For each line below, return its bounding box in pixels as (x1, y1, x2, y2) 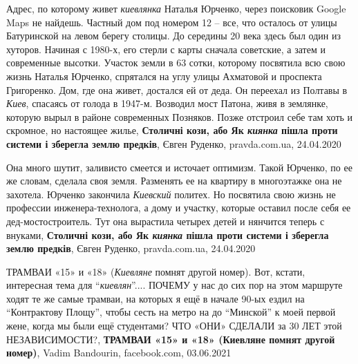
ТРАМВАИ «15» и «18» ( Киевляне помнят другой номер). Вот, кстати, (6, 264, 305, 278)
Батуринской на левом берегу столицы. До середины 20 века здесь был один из (6, 28, 341, 43)
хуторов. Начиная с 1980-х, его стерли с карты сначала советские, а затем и (6, 41, 326, 56)
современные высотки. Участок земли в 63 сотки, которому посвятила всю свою (6, 55, 346, 70)
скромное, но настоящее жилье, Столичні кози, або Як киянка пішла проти (6, 123, 338, 137)
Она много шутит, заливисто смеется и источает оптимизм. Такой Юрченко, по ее (6, 160, 352, 174)
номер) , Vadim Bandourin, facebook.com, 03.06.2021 (6, 345, 232, 360)
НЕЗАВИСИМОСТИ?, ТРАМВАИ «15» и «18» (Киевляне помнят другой (6, 332, 335, 346)
